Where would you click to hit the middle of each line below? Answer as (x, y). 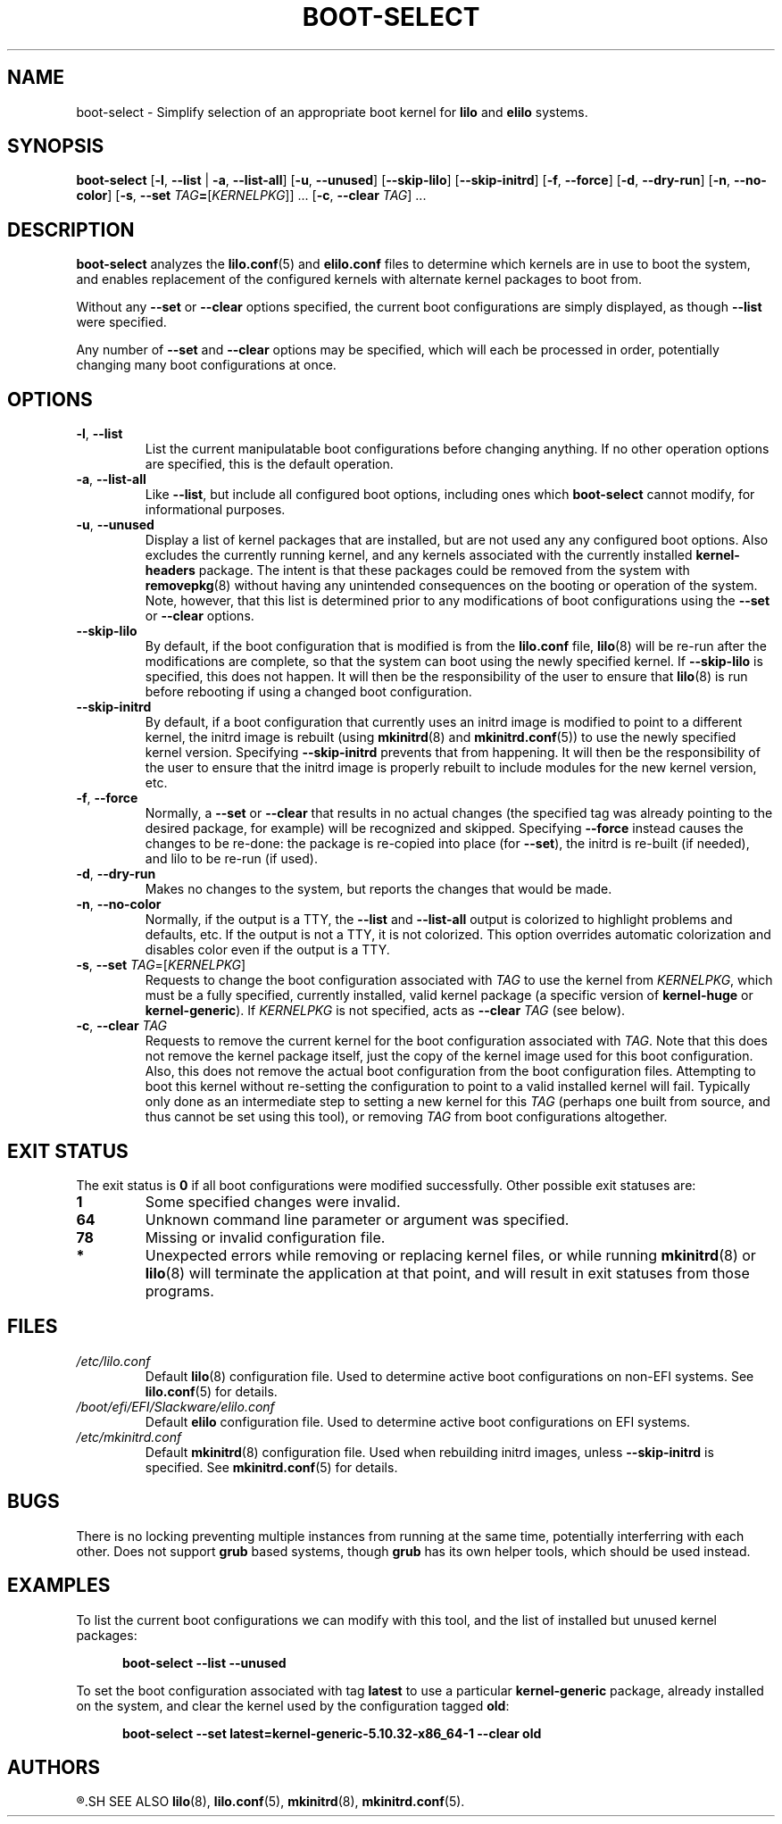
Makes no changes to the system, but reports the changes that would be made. (379, 889)
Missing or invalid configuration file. (265, 1237)
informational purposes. (215, 510)
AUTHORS (54, 1767)
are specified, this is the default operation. (269, 464)
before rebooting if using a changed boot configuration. (308, 692)
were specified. (121, 322)
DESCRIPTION (71, 229)
